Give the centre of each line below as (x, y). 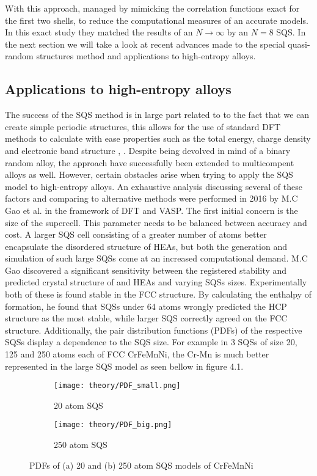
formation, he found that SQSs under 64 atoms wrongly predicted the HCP (146, 306)
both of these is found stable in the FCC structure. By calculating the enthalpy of (158, 294)
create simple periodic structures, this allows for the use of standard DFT (143, 126)
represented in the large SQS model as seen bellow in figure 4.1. (124, 366)
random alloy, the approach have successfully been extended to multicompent (150, 162)
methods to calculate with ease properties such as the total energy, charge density (158, 138)
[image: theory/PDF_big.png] (113, 425)
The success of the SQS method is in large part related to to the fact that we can (157, 115)
